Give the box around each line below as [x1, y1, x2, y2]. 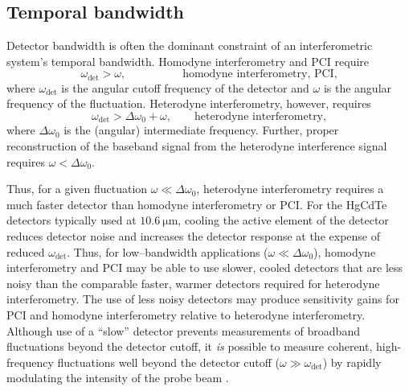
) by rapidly [322, 353, 382, 370]
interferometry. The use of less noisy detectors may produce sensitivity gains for [6, 290, 399, 307]
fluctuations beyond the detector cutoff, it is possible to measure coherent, [6, 338, 373, 355]
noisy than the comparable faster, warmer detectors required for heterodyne [6, 274, 380, 291]
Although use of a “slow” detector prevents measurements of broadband [6, 322, 360, 339]
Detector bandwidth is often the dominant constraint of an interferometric [6, 37, 373, 54]
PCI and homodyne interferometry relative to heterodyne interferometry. [6, 307, 366, 323]
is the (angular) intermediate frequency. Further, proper [63, 121, 339, 138]
